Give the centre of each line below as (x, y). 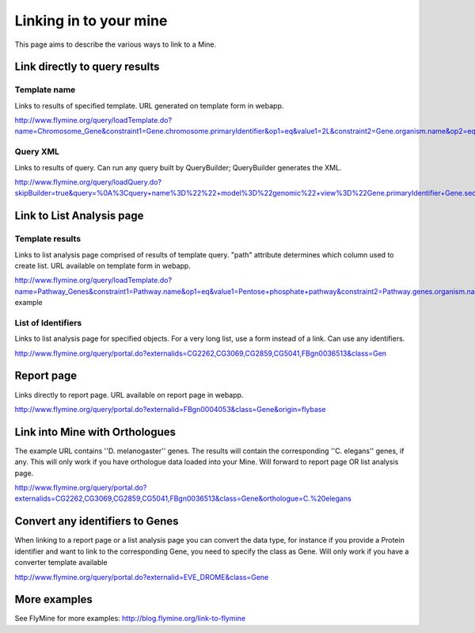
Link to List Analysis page (79, 216)
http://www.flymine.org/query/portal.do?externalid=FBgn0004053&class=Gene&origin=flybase (170, 409)
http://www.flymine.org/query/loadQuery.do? (88, 182)
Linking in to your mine (91, 21)
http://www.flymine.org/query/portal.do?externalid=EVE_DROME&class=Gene (142, 577)
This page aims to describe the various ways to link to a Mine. (116, 44)
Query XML (37, 152)
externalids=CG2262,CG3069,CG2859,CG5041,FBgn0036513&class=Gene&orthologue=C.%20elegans (183, 498)
